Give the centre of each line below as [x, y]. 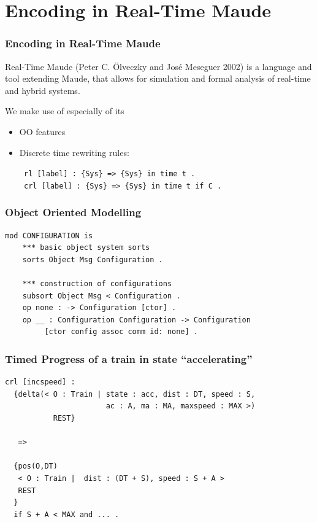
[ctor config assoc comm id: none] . [121, 332]
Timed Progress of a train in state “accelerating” [129, 358]
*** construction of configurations [97, 284]
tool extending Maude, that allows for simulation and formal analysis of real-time [158, 78]
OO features [42, 131]
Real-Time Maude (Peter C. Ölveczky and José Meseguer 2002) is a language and [158, 66]
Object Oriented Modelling [73, 212]
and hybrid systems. [43, 90]
